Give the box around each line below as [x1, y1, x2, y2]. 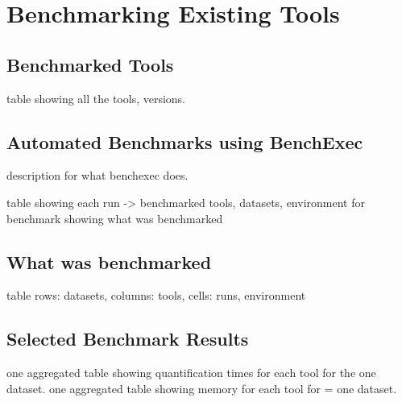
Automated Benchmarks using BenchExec [6, 129, 363, 154]
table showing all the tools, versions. [6, 89, 186, 106]
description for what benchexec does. [6, 167, 189, 184]
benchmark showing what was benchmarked [6, 209, 223, 226]
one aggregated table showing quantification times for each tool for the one [6, 364, 376, 381]
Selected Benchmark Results [6, 326, 249, 351]
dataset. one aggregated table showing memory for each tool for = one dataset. [6, 379, 397, 396]
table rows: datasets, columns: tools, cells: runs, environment [6, 287, 306, 304]
